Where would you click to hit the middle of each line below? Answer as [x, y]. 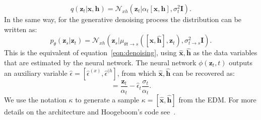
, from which [137, 73]
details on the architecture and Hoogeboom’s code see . [90, 112]
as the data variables [225, 52]
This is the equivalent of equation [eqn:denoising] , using [90, 52]
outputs [241, 62]
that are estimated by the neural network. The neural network [100, 62]
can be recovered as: [204, 73]
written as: [21, 29]
